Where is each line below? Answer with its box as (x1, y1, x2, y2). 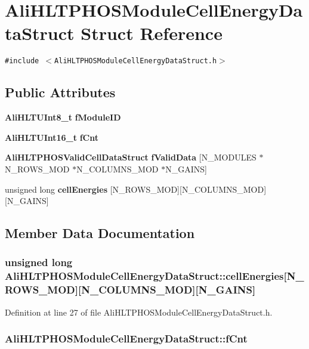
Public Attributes (5, 83, 116, 101)
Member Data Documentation (5, 224, 195, 242)
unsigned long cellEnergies (5, 183, 108, 195)
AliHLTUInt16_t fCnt (5, 131, 98, 143)
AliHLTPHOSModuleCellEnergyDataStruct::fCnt (5, 331, 248, 346)
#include (5, 57, 39, 66)
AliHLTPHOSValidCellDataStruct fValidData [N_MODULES (5, 151, 257, 163)
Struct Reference (81, 21, 223, 45)
